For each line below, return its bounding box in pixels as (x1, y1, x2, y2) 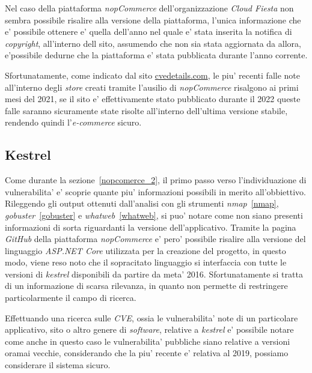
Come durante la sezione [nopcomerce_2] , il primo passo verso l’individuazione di (5, 174, 307, 186)
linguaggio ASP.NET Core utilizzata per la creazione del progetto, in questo (5, 244, 286, 256)
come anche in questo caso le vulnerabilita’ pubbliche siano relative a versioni (5, 335, 290, 347)
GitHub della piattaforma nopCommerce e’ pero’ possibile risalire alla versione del (5, 232, 306, 245)
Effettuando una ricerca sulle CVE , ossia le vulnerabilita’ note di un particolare (5, 311, 298, 324)
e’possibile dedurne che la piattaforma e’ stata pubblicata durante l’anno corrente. (5, 49, 308, 61)
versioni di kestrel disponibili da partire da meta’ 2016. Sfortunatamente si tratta (5, 267, 303, 280)
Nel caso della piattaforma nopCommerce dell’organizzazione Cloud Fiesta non (5, 2, 294, 14)
